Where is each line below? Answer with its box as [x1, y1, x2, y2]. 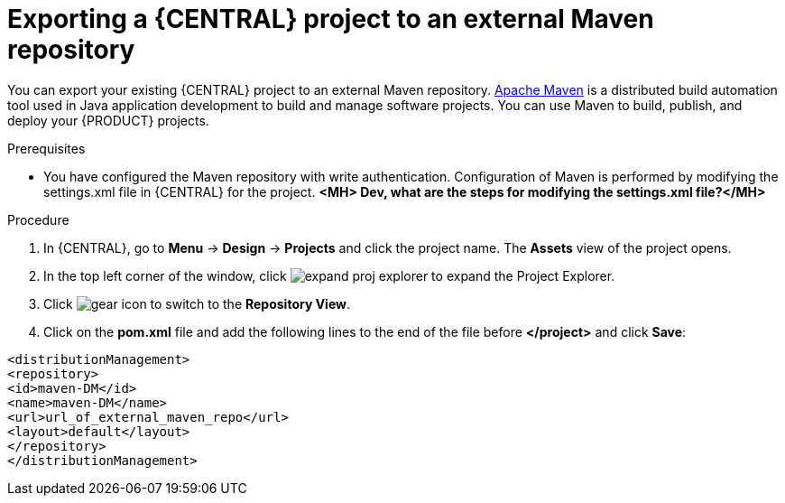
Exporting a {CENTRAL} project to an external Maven [7, 4, 654, 34]
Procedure [7, 211, 69, 228]
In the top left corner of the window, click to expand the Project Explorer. [43, 267, 615, 284]
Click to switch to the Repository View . [43, 295, 350, 312]
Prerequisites [7, 140, 86, 156]
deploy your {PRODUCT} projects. [7, 112, 209, 128]
